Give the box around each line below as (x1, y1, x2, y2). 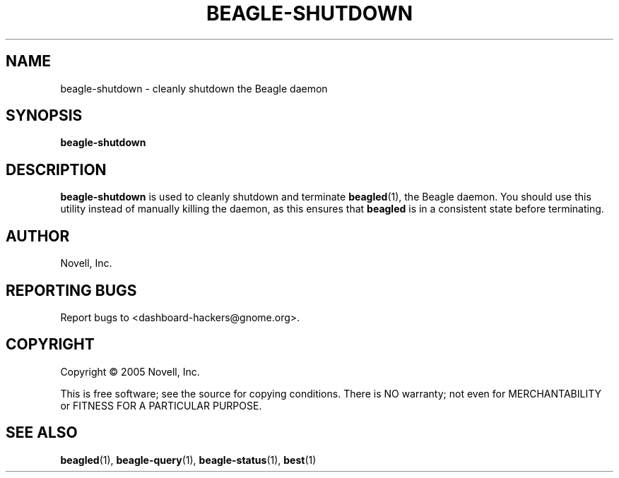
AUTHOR (6, 227, 70, 245)
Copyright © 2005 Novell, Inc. (60, 365, 200, 378)
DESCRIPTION (6, 160, 107, 179)
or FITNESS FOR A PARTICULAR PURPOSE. (60, 399, 262, 412)
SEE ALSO (6, 424, 78, 442)
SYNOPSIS (6, 107, 83, 125)
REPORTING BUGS (6, 281, 137, 299)
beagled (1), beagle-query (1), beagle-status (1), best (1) (60, 453, 317, 466)
